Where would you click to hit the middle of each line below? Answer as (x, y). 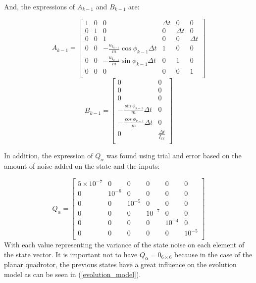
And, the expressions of (39, 6)
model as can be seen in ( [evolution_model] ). (73, 274)
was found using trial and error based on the (174, 156)
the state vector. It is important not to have (71, 254)
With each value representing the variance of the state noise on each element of (124, 245)
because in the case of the (213, 254)
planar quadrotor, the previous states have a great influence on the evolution (120, 264)
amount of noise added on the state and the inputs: (82, 166)
